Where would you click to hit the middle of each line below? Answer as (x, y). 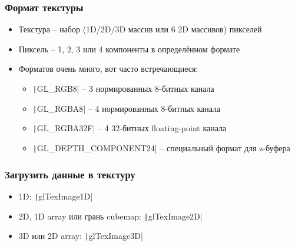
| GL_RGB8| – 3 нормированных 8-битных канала (123, 88)
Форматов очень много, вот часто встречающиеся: (108, 69)
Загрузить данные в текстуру (70, 174)
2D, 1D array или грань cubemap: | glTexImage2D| (110, 216)
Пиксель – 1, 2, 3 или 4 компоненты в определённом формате (129, 49)
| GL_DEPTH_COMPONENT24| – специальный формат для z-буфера (161, 147)
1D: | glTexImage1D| (56, 196)
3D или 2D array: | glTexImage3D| (81, 236)
